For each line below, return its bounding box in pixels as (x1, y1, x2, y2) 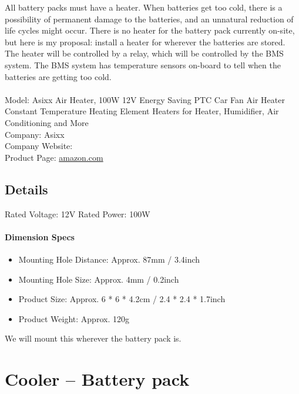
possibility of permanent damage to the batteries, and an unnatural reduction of (5, 12, 294, 25)
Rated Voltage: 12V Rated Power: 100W (5, 207, 150, 220)
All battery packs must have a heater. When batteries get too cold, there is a (5, 1, 283, 13)
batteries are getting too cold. (5, 70, 112, 82)
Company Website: (5, 140, 73, 152)
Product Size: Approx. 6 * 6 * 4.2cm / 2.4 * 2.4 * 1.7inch (18, 293, 226, 305)
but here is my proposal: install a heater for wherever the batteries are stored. (5, 35, 285, 48)
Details (5, 180, 48, 198)
